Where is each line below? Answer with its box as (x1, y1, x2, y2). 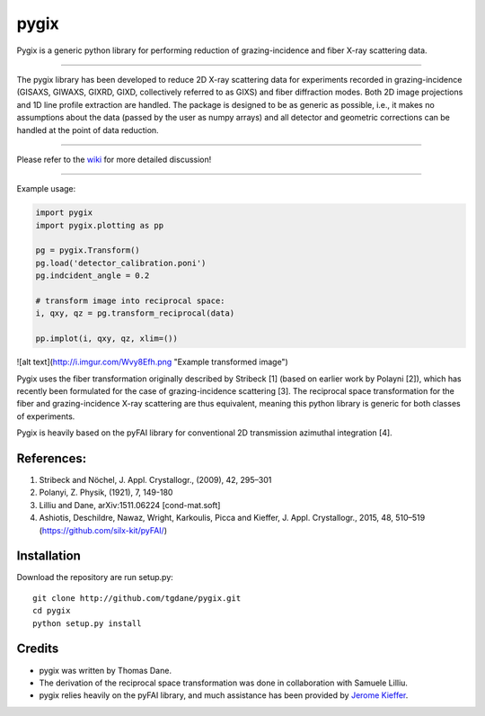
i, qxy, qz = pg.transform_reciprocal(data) (35, 309, 235, 318)
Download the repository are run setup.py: (16, 572, 174, 583)
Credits (16, 641, 59, 657)
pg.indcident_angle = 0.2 (35, 271, 150, 281)
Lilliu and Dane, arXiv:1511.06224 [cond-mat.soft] (39, 499, 221, 510)
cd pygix (32, 605, 71, 616)
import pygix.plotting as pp (35, 220, 164, 230)
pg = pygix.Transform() (35, 246, 141, 255)
